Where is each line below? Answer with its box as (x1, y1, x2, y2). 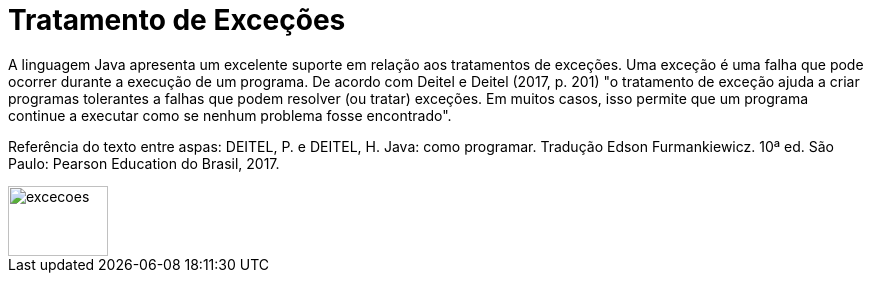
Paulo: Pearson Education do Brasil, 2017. (8, 154, 280, 172)
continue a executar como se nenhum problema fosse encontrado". (8, 106, 452, 124)
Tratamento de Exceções (8, 3, 346, 37)
